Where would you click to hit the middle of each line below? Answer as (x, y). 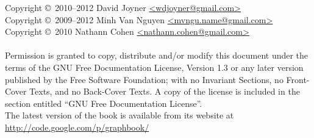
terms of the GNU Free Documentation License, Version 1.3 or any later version (154, 67)
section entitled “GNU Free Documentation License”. (104, 103)
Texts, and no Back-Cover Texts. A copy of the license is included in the (165, 91)
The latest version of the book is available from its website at (120, 115)
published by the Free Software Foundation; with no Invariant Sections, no (144, 79)
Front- (298, 79)
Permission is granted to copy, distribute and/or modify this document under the (157, 55)
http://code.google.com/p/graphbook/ (77, 127)
